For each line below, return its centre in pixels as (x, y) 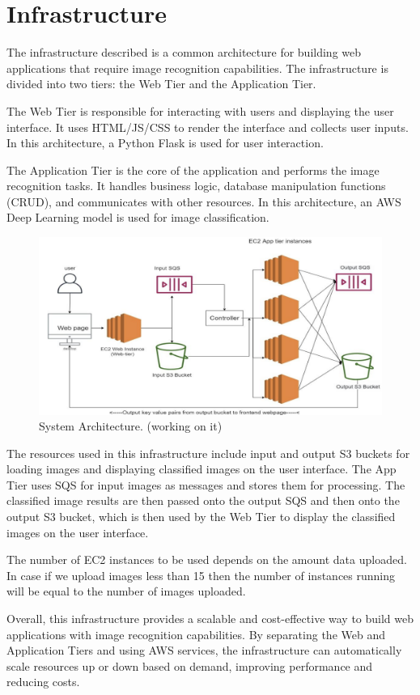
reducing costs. (43, 682)
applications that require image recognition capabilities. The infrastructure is (197, 68)
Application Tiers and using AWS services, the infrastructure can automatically (204, 650)
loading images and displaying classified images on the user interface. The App (202, 469)
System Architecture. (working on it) (131, 426)
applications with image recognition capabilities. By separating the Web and (196, 634)
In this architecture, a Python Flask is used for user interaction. (165, 143)
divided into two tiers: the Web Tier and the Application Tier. (161, 84)
